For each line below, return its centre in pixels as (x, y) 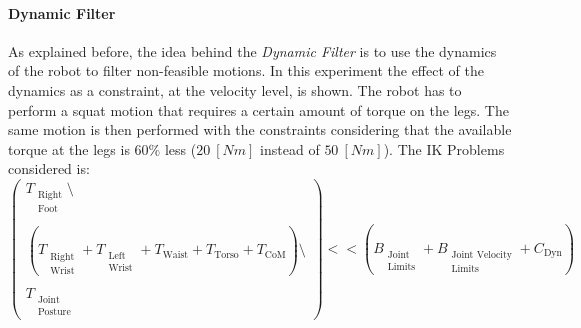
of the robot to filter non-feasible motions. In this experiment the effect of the (246, 70)
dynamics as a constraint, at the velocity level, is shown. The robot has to (235, 89)
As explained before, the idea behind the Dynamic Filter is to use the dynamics (252, 50)
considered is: (49, 168)
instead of (290, 148)
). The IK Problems (444, 148)
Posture (54, 311)
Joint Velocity (482, 255)
